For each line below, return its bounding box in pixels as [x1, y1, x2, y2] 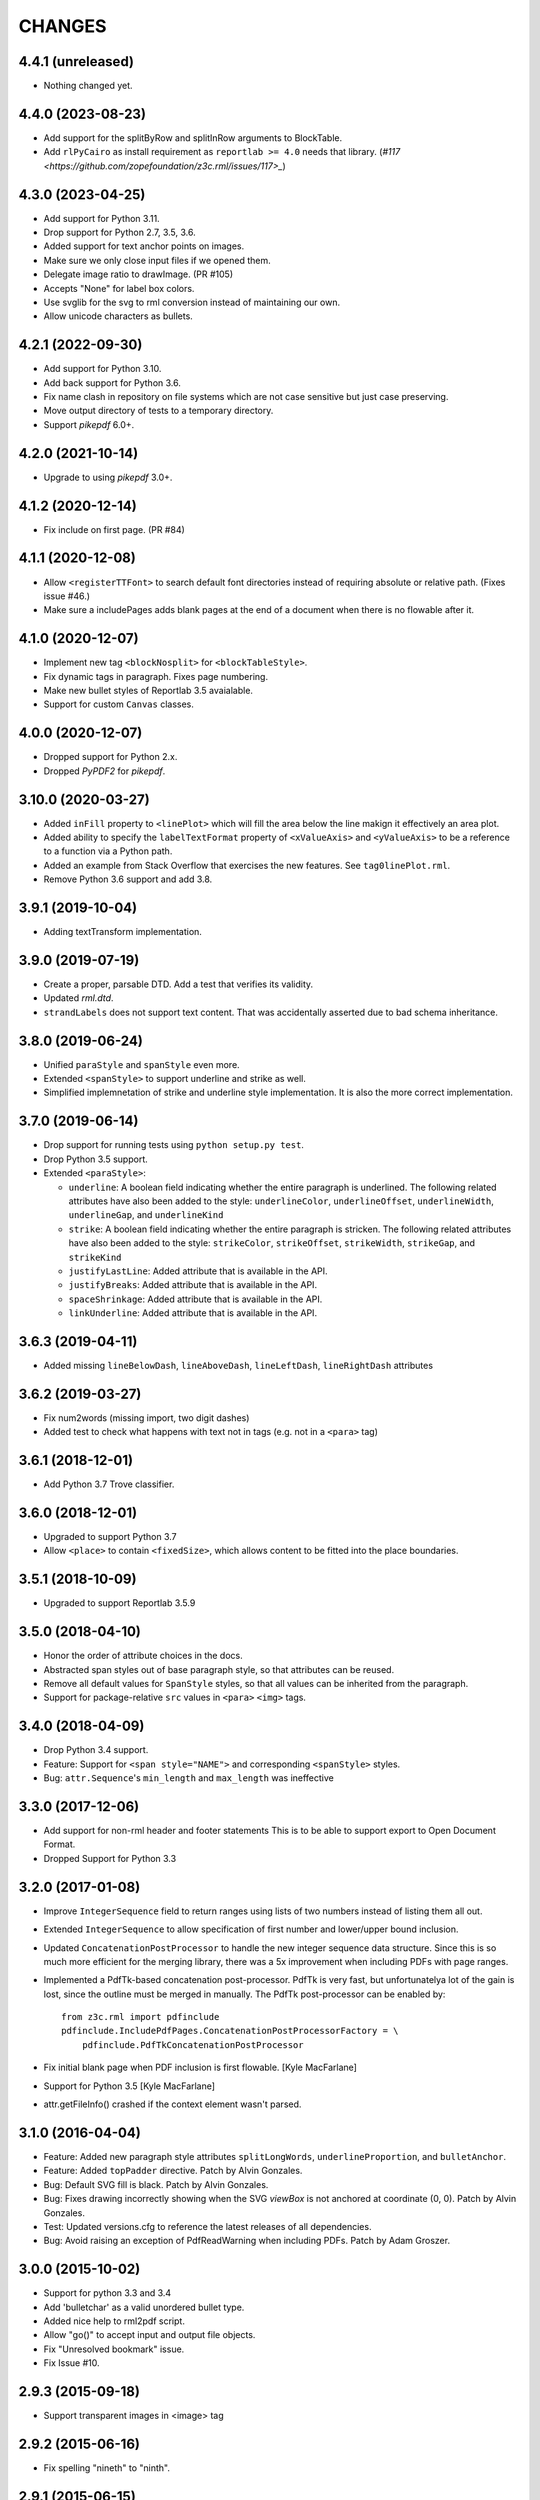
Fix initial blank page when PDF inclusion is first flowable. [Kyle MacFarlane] [43, 2061, 357, 2074]
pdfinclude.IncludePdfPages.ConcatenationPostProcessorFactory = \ [61, 2025, 399, 2037]
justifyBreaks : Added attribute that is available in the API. [68, 1279, 318, 1291]
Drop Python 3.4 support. [43, 1744, 149, 1756]
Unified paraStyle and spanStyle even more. [43, 1058, 240, 1070]
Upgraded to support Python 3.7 [43, 1531, 177, 1543]
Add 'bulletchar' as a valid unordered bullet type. [43, 2301, 245, 2313]
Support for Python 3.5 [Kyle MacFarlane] [43, 2080, 215, 2092]
